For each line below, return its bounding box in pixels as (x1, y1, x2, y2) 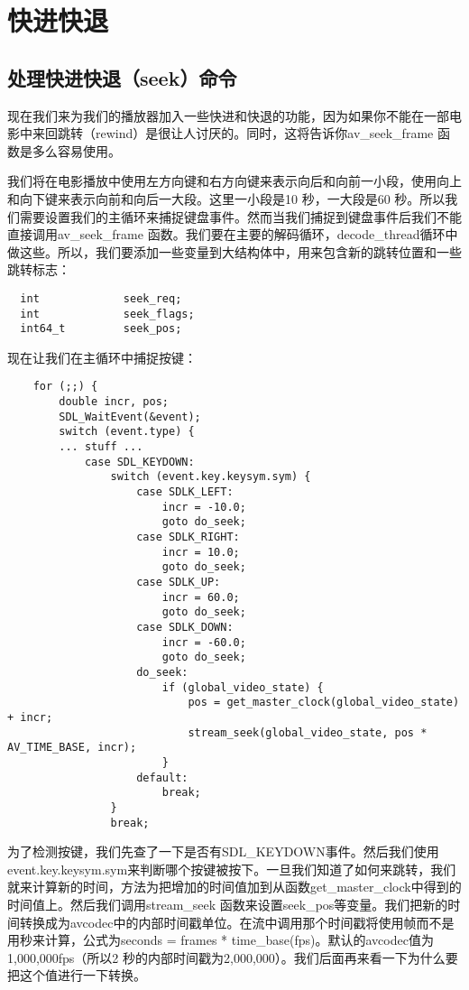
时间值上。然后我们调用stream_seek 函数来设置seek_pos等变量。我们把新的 (7, 894, 448, 913)
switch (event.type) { (59, 425, 195, 439)
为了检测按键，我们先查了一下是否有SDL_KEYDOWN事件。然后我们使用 (7, 842, 439, 861)
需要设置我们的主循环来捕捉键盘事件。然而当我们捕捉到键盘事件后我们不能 (19, 207, 462, 226)
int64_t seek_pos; (20, 322, 182, 336)
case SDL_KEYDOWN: (84, 455, 195, 468)
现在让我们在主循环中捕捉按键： (7, 347, 197, 366)
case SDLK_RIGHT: (136, 531, 240, 544)
